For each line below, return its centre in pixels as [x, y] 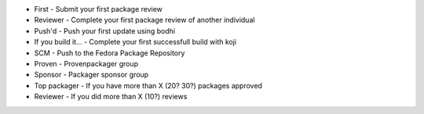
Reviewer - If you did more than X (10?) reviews [111, 97]
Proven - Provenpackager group [86, 63]
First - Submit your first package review [98, 9]
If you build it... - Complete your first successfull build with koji [135, 42]
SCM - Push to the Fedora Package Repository [110, 53]
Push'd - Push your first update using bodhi [105, 30]
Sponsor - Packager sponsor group [91, 75]
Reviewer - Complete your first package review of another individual [144, 20]
